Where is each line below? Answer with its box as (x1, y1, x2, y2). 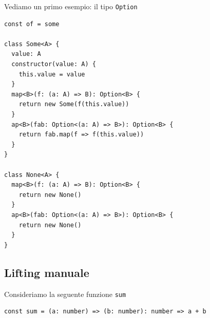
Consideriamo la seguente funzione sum (4, 288, 126, 299)
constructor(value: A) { (11, 61, 96, 68)
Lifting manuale (4, 264, 89, 280)
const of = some (4, 20, 60, 28)
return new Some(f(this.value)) (18, 101, 129, 108)
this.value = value (18, 70, 85, 78)
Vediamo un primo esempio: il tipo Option (4, 1, 138, 11)
